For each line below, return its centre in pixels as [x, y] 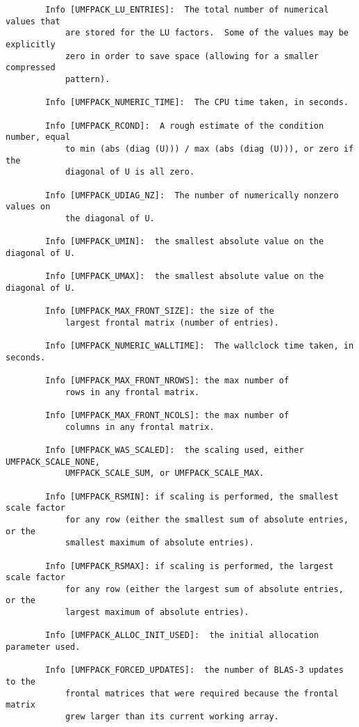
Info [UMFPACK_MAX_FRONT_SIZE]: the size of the [160, 311]
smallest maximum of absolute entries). [159, 543]
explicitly [31, 44]
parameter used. [43, 647]
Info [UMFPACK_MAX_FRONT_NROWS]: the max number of [167, 381]
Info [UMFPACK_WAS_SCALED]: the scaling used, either [175, 450]
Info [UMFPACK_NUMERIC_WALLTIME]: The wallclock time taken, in [200, 346]
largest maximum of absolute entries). [157, 613]
